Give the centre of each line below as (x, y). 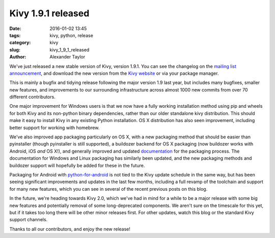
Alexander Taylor (67, 57)
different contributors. (32, 97)
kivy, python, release (72, 35)
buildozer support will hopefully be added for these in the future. (77, 165)
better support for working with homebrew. (54, 128)
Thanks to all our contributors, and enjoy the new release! (70, 229)
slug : (15, 50)
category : (20, 43)
